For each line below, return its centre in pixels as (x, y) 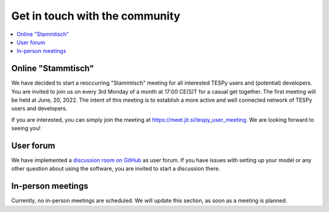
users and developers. (39, 108)
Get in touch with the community (96, 16)
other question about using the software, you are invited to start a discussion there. (116, 169)
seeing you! (26, 129)
